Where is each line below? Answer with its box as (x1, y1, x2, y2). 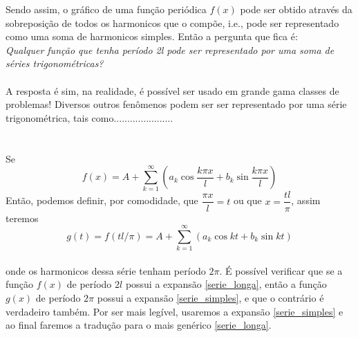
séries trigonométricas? (6, 56, 104, 71)
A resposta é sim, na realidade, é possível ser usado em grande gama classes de (6, 83, 339, 98)
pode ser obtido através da (240, 2, 352, 16)
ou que (233, 193, 262, 208)
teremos (6, 210, 39, 225)
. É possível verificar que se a (219, 263, 343, 277)
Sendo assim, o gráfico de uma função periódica (6, 2, 207, 16)
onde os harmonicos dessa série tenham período (6, 263, 206, 277)
